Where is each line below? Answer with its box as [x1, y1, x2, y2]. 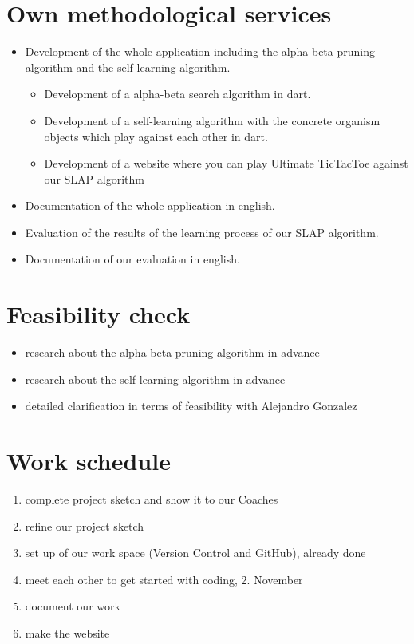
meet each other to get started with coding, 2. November [25, 571, 303, 587]
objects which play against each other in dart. [44, 128, 268, 144]
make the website [25, 625, 110, 642]
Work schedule [6, 444, 171, 477]
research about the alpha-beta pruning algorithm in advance [25, 344, 320, 361]
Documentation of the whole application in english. [25, 197, 275, 214]
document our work [25, 598, 120, 614]
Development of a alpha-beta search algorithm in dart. [44, 85, 311, 102]
